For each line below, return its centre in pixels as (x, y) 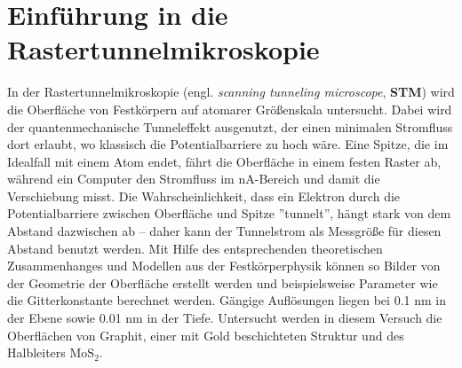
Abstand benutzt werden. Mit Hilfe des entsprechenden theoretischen (195, 248)
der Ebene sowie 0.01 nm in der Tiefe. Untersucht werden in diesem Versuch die (225, 318)
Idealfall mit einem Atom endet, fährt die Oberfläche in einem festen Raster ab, (224, 161)
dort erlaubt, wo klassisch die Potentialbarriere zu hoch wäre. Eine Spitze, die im (228, 144)
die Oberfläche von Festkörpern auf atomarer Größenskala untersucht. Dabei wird (230, 109)
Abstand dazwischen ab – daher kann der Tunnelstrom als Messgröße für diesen (224, 231)
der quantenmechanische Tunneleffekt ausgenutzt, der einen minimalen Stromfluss (230, 126)
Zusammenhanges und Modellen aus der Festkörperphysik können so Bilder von (224, 266)
